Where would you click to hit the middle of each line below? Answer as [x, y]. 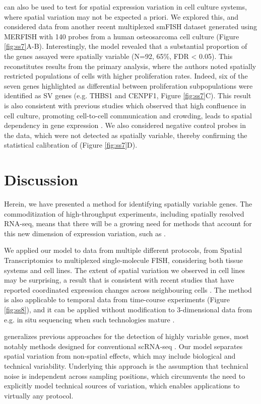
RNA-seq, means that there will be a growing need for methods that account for [128, 223]
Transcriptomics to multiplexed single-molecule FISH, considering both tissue [124, 260]
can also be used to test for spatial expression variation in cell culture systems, [125, 7]
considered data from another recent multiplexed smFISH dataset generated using [130, 26]
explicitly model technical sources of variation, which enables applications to [122, 386]
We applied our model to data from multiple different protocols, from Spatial [123, 250]
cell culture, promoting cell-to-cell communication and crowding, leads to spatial [128, 115]
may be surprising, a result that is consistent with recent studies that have [119, 280]
